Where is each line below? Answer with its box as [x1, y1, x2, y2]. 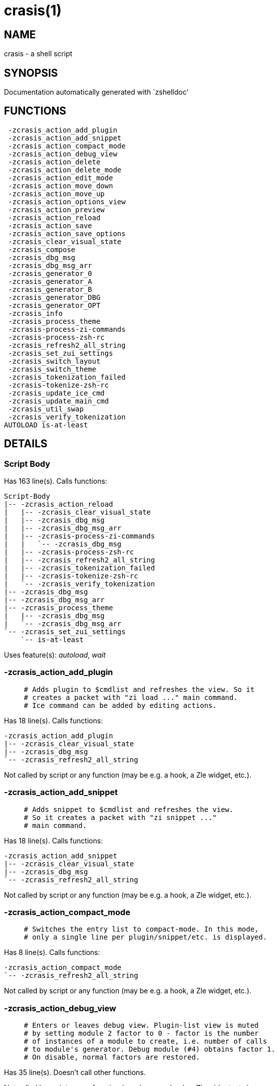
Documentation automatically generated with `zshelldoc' [4, 88, 189, 97]
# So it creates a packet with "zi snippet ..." [24, 813, 217, 821]
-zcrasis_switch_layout [8, 357, 100, 365]
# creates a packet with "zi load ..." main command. [24, 693, 238, 701]
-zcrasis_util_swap [8, 405, 84, 413]
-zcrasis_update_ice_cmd [8, 389, 105, 397]
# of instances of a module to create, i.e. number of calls [24, 1037, 267, 1046]
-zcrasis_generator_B [8, 285, 93, 293]
